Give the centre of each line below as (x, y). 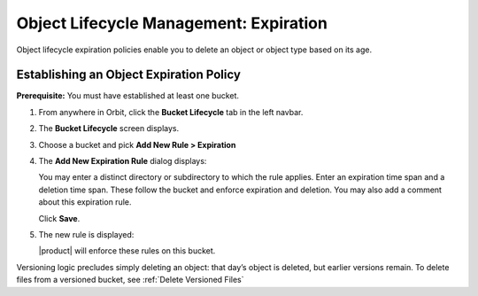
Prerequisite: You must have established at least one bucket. (127, 96)
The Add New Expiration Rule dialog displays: (123, 161)
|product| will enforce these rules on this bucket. (127, 251)
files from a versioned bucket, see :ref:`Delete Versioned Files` (130, 280)
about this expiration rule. (85, 202)
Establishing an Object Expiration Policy (128, 75)
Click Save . (59, 218)
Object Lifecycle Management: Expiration (172, 23)
